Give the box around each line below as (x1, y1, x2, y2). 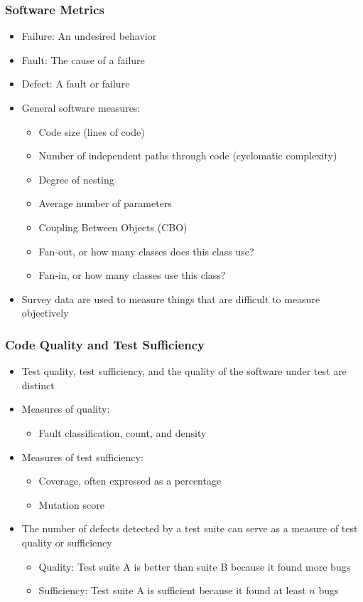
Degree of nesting (38, 171, 114, 186)
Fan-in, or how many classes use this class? (38, 268, 226, 282)
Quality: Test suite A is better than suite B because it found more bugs (38, 559, 351, 574)
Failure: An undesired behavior (21, 28, 157, 43)
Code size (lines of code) (38, 124, 145, 139)
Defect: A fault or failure (21, 76, 130, 91)
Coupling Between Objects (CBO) (38, 219, 188, 234)
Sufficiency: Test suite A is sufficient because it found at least (38, 583, 306, 598)
